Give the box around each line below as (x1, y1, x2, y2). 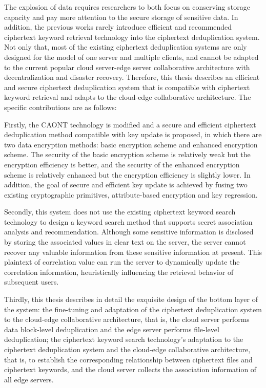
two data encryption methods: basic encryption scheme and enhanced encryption (4, 139, 258, 149)
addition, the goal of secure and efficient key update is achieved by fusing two (4, 179, 248, 190)
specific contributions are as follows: (4, 101, 117, 112)
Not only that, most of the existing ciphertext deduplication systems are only (4, 41, 247, 52)
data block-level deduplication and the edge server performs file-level (4, 324, 219, 334)
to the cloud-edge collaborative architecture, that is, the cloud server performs (4, 314, 250, 325)
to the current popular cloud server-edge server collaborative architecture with (4, 61, 250, 72)
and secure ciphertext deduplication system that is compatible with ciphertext (4, 81, 250, 92)
